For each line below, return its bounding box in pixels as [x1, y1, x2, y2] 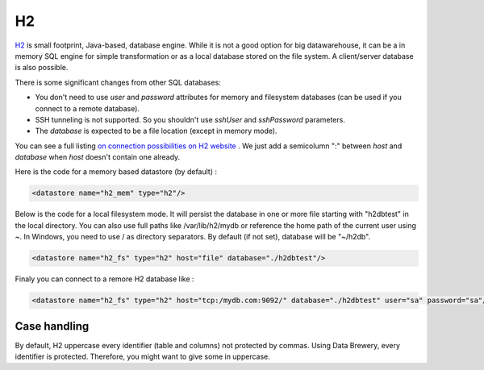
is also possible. [15, 63, 69, 73]
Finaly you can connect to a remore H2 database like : [15, 274, 194, 284]
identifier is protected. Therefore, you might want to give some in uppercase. [15, 351, 270, 362]
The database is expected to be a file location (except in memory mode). [35, 126, 277, 136]
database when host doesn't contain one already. [15, 152, 181, 162]
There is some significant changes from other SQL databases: [15, 77, 221, 87]
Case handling [15, 319, 90, 333]
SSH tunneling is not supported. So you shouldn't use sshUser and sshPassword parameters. [35, 114, 346, 124]
